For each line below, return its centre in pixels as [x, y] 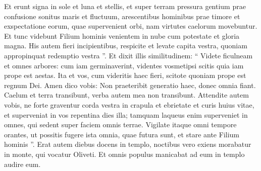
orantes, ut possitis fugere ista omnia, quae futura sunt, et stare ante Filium [122, 134]
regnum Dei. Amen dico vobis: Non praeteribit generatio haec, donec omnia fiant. [130, 85]
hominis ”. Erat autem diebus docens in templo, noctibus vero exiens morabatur [128, 144]
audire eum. [22, 164]
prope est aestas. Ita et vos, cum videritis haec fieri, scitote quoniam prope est [125, 75]
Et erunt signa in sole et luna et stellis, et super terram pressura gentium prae [125, 6]
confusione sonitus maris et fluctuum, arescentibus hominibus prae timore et [122, 16]
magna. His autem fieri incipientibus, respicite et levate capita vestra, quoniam [126, 46]
